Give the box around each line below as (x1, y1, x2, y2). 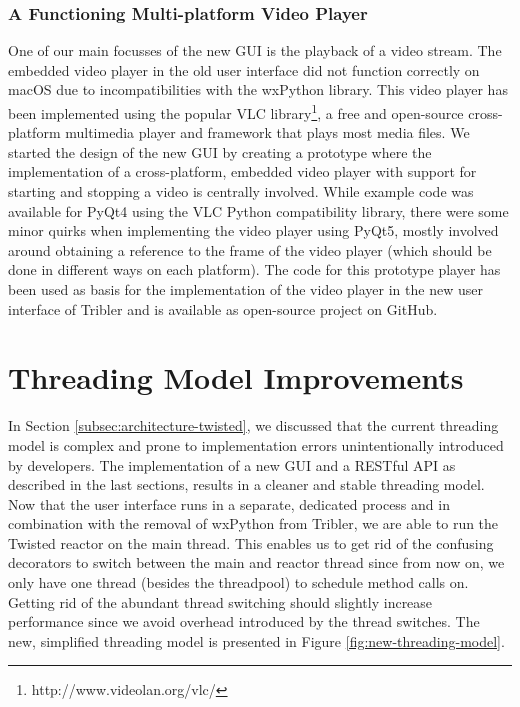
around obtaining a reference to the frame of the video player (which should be (8, 239, 492, 260)
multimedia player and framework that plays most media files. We (65, 122, 470, 143)
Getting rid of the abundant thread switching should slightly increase (8, 591, 433, 612)
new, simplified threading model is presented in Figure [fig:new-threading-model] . (8, 630, 505, 651)
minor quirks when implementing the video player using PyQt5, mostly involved (8, 220, 499, 241)
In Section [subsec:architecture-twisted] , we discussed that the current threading (8, 415, 499, 436)
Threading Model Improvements (8, 357, 464, 398)
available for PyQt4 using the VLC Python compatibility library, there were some (8, 200, 509, 221)
